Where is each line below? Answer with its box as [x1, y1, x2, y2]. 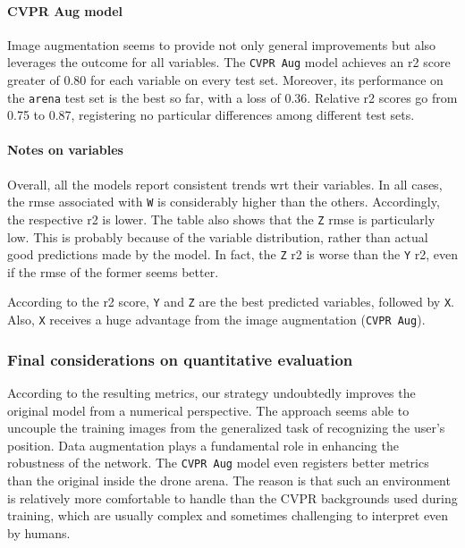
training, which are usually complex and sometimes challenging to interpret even [7, 506, 449, 525]
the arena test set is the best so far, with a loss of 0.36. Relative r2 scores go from [7, 88, 458, 106]
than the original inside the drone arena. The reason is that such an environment [7, 471, 451, 489]
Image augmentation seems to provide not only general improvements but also [7, 35, 436, 54]
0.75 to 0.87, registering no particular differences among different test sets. [7, 105, 415, 124]
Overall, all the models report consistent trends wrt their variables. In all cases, [7, 174, 443, 193]
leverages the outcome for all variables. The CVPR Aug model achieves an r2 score [7, 53, 451, 72]
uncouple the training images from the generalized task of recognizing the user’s [7, 418, 445, 437]
